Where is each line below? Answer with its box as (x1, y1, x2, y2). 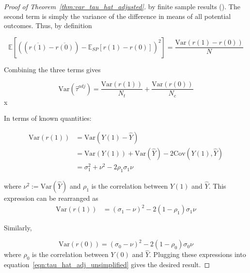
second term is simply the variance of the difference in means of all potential (4, 11, 231, 21)
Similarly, (4, 223, 32, 233)
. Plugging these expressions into (149, 249, 246, 259)
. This (208, 181, 226, 191)
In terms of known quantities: (4, 113, 92, 123)
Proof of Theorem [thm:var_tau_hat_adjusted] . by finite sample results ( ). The (4, 1, 240, 11)
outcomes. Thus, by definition (4, 20, 92, 31)
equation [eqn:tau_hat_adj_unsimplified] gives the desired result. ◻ (4, 259, 210, 270)
